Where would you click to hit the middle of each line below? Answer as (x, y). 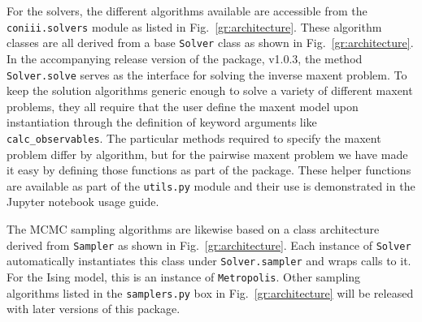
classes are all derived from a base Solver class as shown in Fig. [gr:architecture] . (210, 43)
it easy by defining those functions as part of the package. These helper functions (209, 170)
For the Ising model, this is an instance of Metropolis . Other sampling (184, 276)
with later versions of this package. (94, 309)
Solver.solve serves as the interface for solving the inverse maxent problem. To (207, 74)
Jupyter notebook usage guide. (83, 202)
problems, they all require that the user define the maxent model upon (183, 106)
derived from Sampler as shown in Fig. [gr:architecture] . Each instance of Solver (209, 245)
